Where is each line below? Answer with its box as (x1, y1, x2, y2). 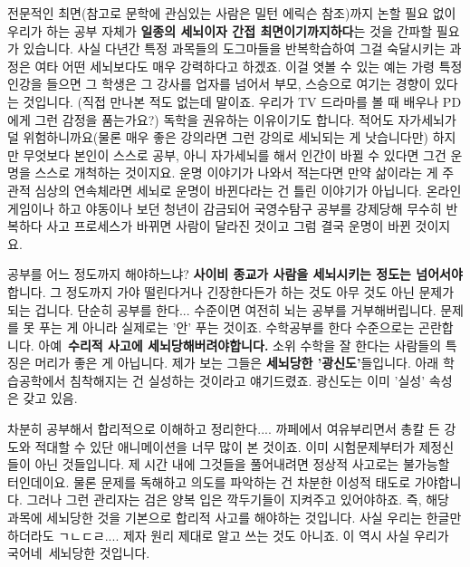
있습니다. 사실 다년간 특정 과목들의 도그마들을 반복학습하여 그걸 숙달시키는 (23, 39, 446, 58)
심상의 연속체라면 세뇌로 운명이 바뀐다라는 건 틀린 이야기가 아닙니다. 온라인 (34, 180, 462, 199)
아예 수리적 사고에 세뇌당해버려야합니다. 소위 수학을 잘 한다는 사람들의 (38, 335, 442, 354)
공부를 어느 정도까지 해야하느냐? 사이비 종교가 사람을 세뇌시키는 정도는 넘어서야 (7, 264, 463, 283)
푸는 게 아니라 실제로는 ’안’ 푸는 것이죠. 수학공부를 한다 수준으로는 (39, 318, 415, 337)
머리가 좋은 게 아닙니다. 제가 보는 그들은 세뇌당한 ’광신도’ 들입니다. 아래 (34, 353, 439, 372)
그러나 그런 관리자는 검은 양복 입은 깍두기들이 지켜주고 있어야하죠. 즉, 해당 (26, 490, 449, 509)
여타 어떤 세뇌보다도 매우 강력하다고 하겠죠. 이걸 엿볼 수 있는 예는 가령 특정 (34, 56, 463, 75)
